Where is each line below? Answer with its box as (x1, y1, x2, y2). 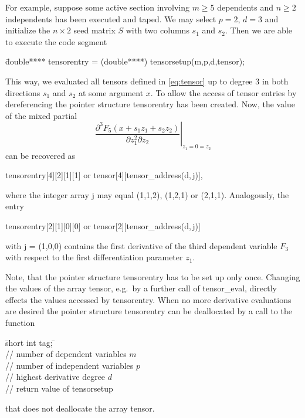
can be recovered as (5, 149, 76, 161)
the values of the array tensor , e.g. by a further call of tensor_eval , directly (5, 282, 277, 294)
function (5, 317, 35, 329)
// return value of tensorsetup (5, 382, 113, 395)
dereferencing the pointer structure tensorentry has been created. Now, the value (5, 98, 296, 110)
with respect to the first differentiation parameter (5, 251, 183, 263)
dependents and (217, 1, 273, 13)
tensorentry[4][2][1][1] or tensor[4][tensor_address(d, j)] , (5, 169, 203, 181)
